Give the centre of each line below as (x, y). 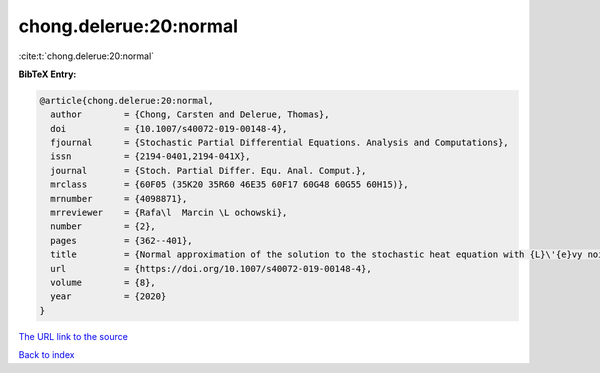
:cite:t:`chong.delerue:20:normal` (86, 56)
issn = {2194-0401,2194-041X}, (150, 156)
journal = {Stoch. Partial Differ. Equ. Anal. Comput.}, (208, 170)
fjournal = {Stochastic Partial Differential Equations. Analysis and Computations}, (279, 143)
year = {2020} (108, 296)
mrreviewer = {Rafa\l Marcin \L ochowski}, (169, 213)
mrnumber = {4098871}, (119, 198)
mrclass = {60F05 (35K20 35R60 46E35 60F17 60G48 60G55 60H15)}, (229, 184)
